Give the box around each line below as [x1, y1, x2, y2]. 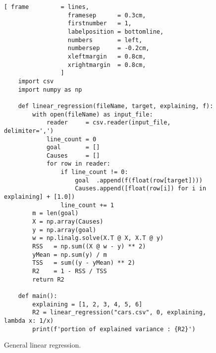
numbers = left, [67, 36, 143, 44]
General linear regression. [4, 340, 81, 350]
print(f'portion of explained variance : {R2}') [32, 325, 196, 333]
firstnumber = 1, [67, 20, 132, 27]
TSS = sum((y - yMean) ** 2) [32, 259, 135, 267]
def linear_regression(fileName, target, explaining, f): [18, 102, 214, 110]
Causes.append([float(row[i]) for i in [75, 185, 207, 192]
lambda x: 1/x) [4, 317, 54, 324]
